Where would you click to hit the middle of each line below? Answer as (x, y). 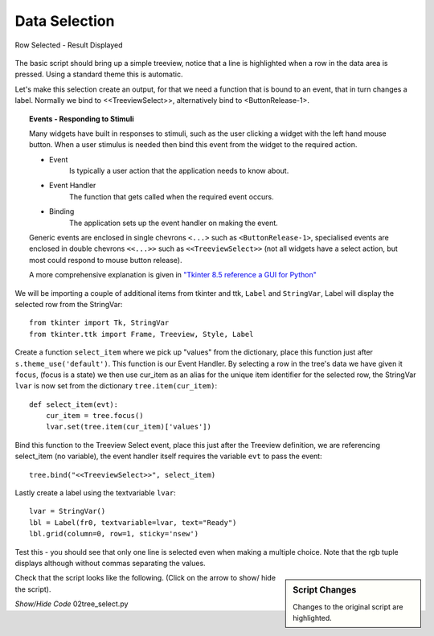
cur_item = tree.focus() (94, 416)
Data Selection (65, 21)
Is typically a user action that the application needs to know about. (179, 171)
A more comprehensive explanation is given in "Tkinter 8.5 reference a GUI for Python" (173, 275)
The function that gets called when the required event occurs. (172, 196)
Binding (62, 211)
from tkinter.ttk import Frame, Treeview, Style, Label (141, 334)
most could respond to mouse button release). (106, 260)
